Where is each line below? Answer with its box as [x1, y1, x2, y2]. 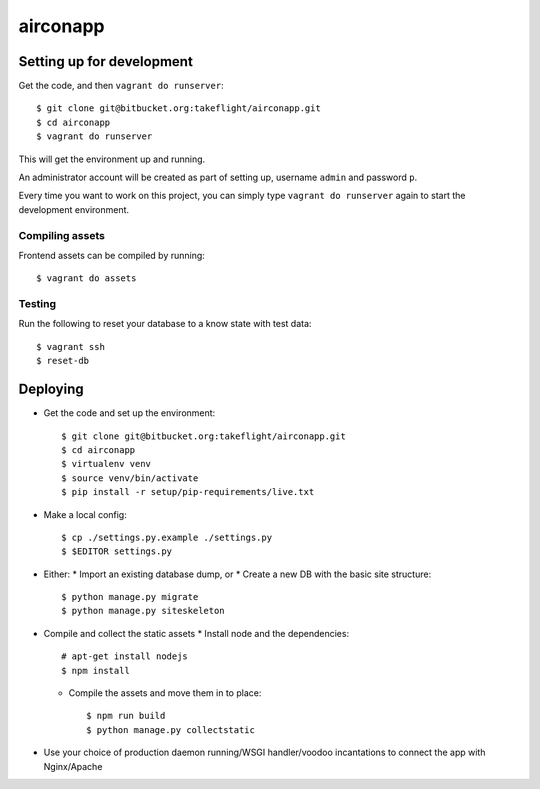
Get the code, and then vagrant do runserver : [18, 80, 224, 92]
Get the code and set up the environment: [43, 407, 216, 419]
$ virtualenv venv [61, 458, 152, 470]
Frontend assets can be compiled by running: [18, 249, 205, 261]
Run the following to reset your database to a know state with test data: [18, 318, 312, 330]
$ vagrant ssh [36, 341, 105, 352]
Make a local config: [43, 508, 127, 520]
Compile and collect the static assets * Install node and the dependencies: [43, 627, 350, 639]
